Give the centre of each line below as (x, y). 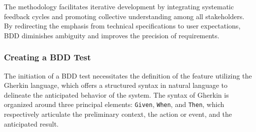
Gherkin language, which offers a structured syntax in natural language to (116, 85)
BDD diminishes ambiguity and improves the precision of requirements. (112, 35)
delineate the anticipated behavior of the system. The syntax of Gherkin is (116, 94)
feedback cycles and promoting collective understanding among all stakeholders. (124, 16)
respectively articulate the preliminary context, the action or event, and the (118, 114)
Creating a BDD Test (48, 57)
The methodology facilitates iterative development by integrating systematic (119, 6)
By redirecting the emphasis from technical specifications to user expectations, (122, 26)
